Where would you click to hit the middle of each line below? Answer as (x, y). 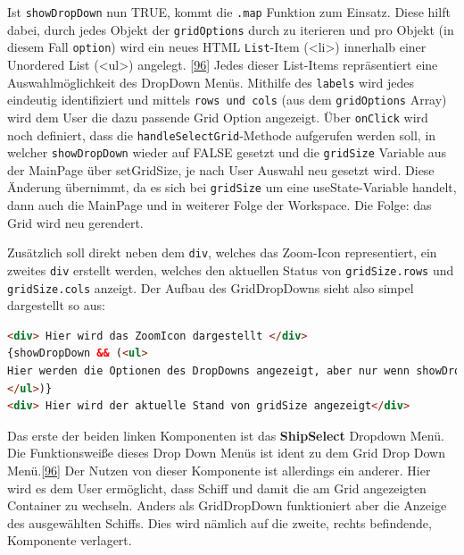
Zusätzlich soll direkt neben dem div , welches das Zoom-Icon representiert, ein (222, 252)
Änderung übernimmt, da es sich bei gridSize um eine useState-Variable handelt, (232, 187)
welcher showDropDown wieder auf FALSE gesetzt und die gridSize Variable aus (227, 152)
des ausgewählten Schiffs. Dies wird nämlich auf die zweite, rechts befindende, (220, 522)
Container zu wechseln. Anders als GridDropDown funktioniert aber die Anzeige (227, 505)
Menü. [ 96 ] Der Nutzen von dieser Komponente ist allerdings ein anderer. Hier (219, 470)
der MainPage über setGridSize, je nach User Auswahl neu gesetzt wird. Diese (221, 169)
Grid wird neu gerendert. (75, 222)
